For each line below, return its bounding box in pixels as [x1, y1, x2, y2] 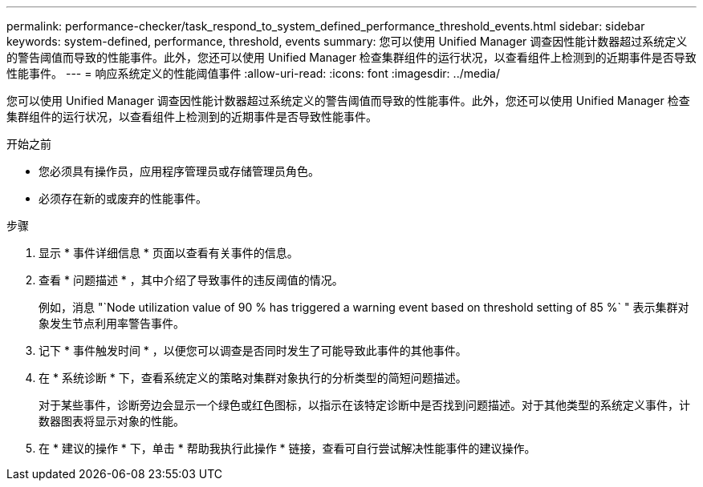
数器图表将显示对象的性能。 [39, 414, 185, 428]
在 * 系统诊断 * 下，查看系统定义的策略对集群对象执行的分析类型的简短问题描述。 [39, 371, 467, 384]
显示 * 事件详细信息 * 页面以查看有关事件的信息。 [39, 246, 299, 260]
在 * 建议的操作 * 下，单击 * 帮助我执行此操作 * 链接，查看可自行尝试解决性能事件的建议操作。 [39, 441, 536, 455]
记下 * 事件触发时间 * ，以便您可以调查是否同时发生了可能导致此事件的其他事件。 [39, 344, 467, 357]
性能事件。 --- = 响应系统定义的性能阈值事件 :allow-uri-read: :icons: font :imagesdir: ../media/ [6, 66, 501, 80]
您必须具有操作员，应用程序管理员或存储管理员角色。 [39, 164, 319, 178]
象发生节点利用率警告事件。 [39, 316, 185, 330]
